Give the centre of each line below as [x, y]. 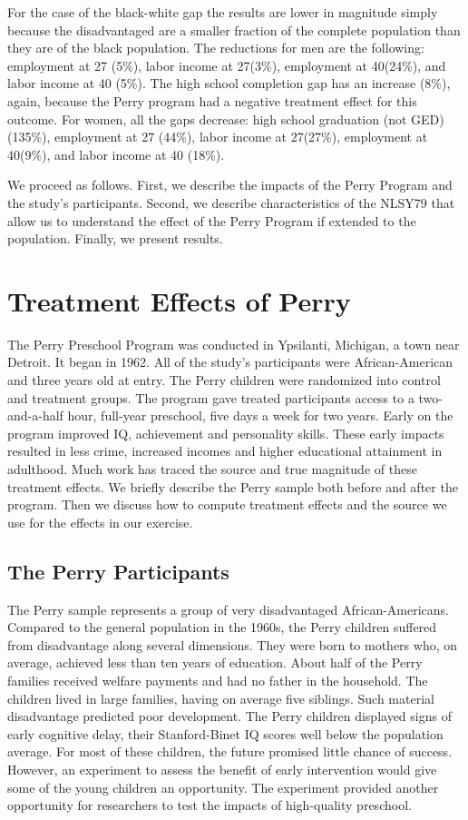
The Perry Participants [118, 571]
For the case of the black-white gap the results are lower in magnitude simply [223, 12]
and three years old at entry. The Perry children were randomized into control [224, 380]
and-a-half [35, 415]
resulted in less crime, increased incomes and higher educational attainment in [225, 451]
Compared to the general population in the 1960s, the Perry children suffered [222, 627]
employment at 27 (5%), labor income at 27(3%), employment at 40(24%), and [227, 65]
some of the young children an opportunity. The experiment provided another [223, 787]
